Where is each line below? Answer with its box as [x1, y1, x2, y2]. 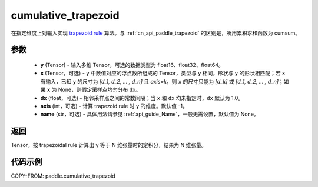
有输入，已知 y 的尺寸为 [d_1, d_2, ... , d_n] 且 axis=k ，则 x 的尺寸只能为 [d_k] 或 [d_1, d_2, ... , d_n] [40, 78, 279, 85]
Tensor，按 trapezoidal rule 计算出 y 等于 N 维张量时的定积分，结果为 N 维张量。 [11, 142, 207, 149]
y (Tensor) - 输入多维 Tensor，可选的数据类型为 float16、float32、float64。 [40, 61, 224, 68]
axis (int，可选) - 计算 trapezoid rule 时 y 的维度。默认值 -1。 [40, 102, 188, 109]
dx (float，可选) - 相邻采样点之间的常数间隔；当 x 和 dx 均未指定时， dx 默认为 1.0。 [40, 94, 244, 101]
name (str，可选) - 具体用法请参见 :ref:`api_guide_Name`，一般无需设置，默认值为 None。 [40, 111, 259, 118]
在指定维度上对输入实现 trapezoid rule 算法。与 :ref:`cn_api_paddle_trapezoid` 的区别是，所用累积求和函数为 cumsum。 [11, 29, 300, 36]
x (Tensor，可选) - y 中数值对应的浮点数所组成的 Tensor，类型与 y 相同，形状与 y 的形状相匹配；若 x [40, 69, 286, 76]
